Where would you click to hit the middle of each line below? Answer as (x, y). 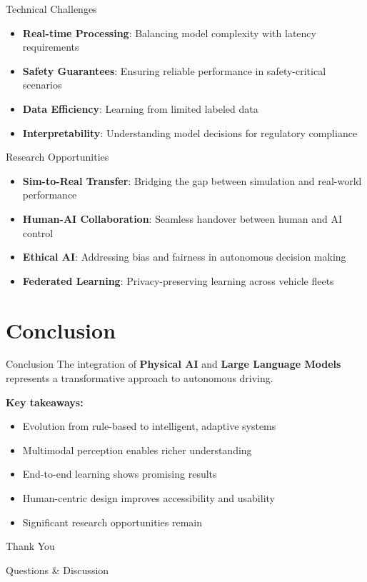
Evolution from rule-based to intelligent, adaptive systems (149, 426)
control (38, 232)
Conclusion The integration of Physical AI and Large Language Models (174, 364)
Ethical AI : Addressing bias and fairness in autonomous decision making (184, 257)
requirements (51, 47)
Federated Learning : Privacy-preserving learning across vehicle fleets (178, 280)
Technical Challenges (51, 9)
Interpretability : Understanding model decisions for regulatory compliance (190, 132)
